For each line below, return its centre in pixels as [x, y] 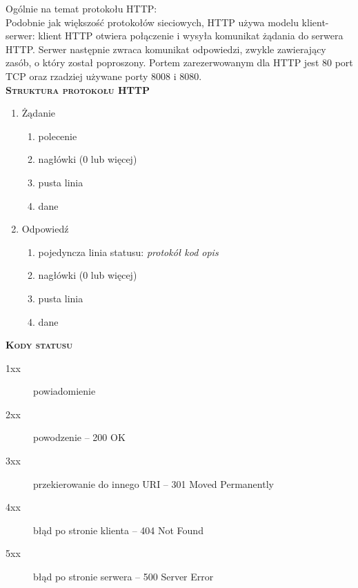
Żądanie [39, 113]
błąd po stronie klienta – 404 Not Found [118, 530]
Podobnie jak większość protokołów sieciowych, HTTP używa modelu [152, 22]
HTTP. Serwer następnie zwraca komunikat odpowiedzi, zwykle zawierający [166, 49]
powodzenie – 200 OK [79, 437]
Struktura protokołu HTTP [78, 89]
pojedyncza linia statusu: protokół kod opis [128, 252]
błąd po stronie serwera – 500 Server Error [123, 577]
